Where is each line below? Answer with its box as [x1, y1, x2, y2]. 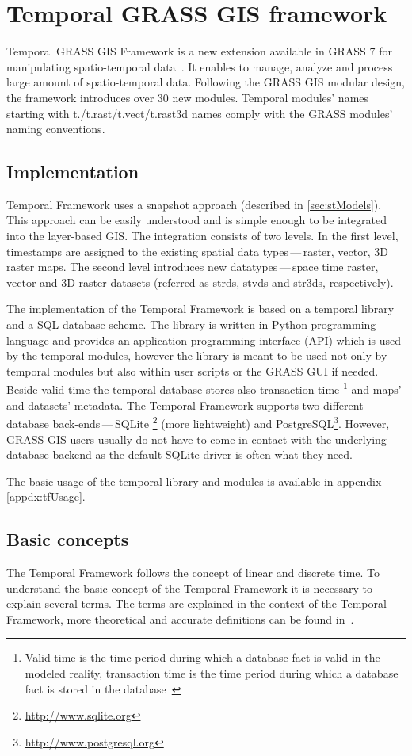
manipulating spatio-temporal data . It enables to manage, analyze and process [6, 58, 393, 74]
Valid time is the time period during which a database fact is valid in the [25, 649, 380, 666]
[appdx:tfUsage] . [6, 488, 86, 505]
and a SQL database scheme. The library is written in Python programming [6, 316, 376, 333]
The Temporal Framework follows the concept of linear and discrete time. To [6, 564, 380, 581]
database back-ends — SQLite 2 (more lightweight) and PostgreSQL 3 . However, [6, 413, 390, 431]
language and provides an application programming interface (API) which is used [6, 331, 402, 348]
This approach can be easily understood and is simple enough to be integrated [6, 212, 387, 228]
